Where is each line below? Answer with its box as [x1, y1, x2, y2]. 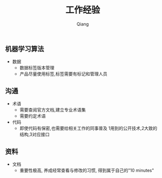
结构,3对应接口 [19, 131, 50, 138]
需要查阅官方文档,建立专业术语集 [19, 107, 86, 113]
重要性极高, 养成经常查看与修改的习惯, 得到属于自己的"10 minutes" [19, 167, 154, 173]
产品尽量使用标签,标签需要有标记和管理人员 [19, 71, 107, 77]
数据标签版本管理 [19, 65, 55, 71]
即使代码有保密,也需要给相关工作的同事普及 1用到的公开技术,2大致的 [19, 125, 158, 131]
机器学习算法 [5, 45, 44, 53]
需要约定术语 [19, 113, 46, 119]
